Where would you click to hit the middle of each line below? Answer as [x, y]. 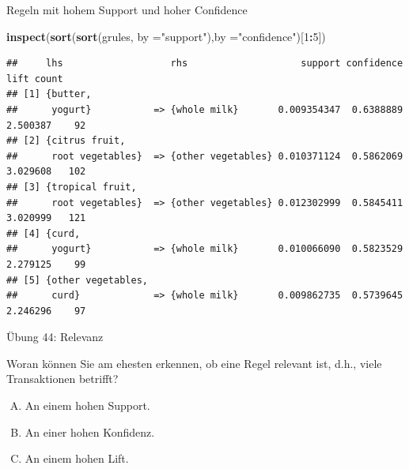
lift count [35, 79]
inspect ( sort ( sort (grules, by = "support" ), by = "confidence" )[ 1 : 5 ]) [166, 36]
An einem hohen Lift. [77, 458]
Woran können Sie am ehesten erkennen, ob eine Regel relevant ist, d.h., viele [194, 363]
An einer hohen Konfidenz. [90, 431]
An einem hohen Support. [87, 405]
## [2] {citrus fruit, [66, 141]
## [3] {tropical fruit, [72, 187]
